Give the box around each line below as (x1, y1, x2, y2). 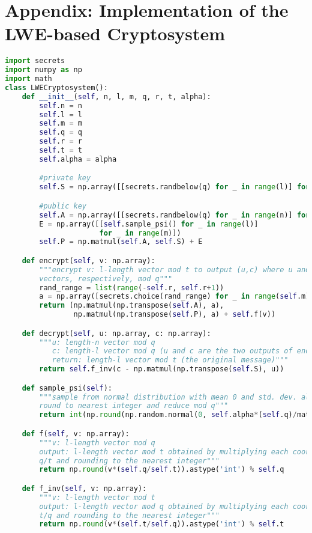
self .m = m (39, 119, 82, 128)
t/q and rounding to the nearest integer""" (39, 511, 220, 520)
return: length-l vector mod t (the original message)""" (52, 356, 289, 365)
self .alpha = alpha (39, 154, 117, 163)
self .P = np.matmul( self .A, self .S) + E (39, 237, 203, 246)
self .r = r (39, 137, 82, 146)
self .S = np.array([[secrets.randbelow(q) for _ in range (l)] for (39, 183, 310, 192)
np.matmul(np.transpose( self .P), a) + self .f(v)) (73, 310, 276, 319)
